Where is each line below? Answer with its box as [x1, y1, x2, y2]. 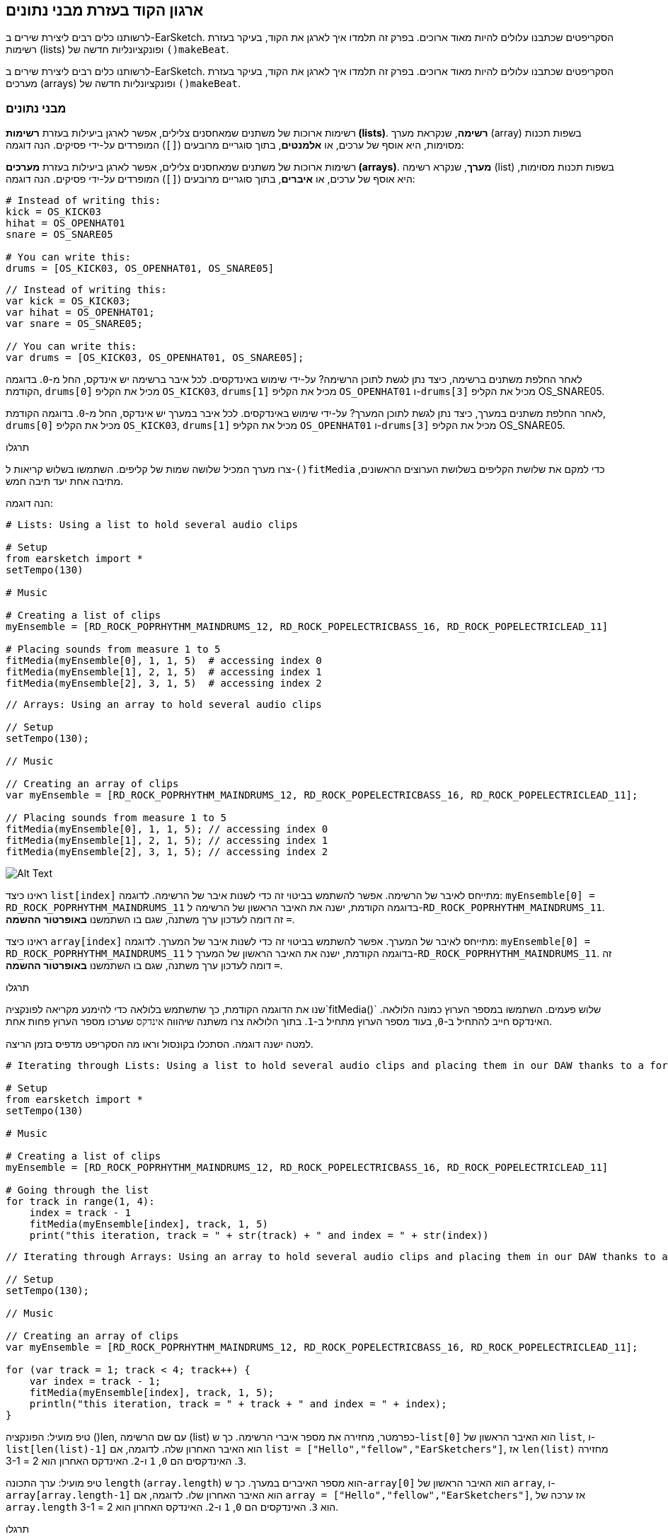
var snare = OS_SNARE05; [6, 318, 143, 330]
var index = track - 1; [29, 1375, 161, 1388]
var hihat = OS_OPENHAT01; [6, 307, 155, 319]
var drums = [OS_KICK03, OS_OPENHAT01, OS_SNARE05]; [6, 352, 304, 364]
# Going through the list [6, 1184, 149, 1196]
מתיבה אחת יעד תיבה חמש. [6, 475, 124, 488]
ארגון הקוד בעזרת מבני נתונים [6, 1, 204, 19]
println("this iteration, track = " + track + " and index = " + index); [29, 1398, 447, 1410]
